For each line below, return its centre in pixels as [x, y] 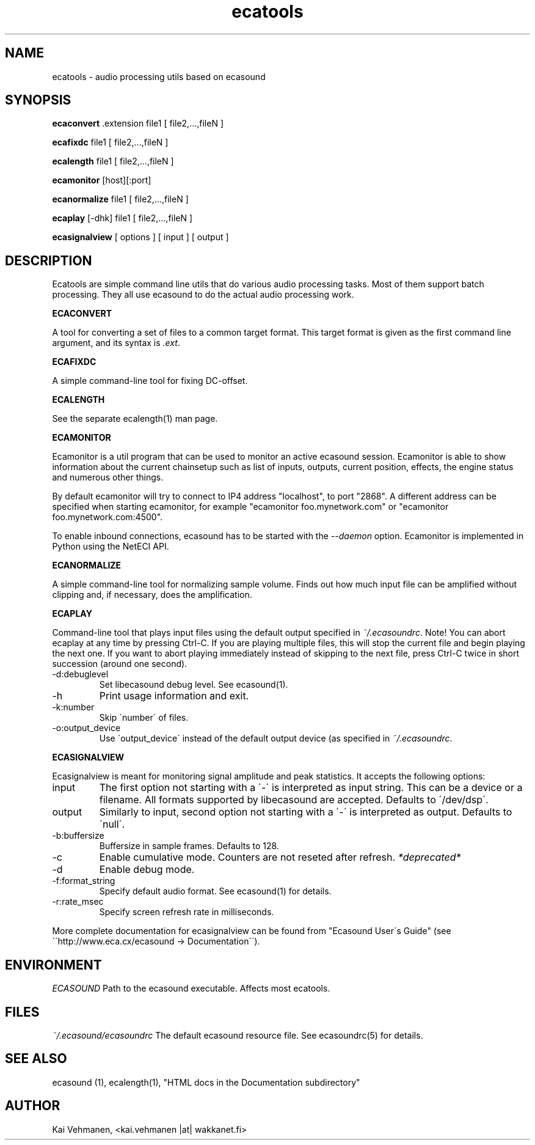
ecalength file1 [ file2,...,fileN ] [113, 161]
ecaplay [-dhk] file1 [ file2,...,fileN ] [122, 218]
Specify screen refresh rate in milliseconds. [187, 912]
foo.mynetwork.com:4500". [107, 517]
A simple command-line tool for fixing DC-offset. [150, 381]
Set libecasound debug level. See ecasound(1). [194, 685]
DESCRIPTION [49, 260]
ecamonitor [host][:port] [102, 180]
